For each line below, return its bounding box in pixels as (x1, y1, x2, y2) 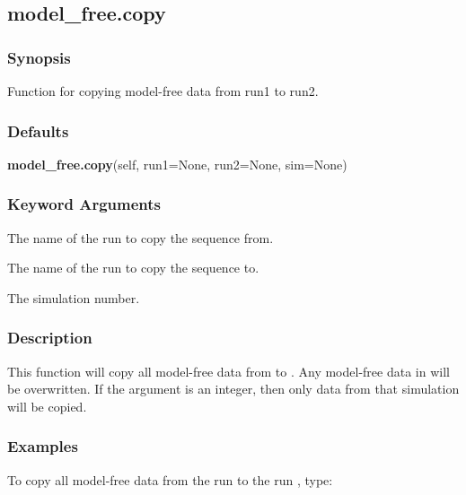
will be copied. (7, 396, 87, 415)
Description (7, 326, 92, 349)
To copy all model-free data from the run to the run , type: (7, 470, 333, 489)
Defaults (7, 119, 69, 142)
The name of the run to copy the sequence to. (7, 258, 259, 277)
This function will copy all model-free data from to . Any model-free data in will (7, 361, 450, 380)
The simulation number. (7, 288, 140, 307)
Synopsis (7, 46, 71, 68)
